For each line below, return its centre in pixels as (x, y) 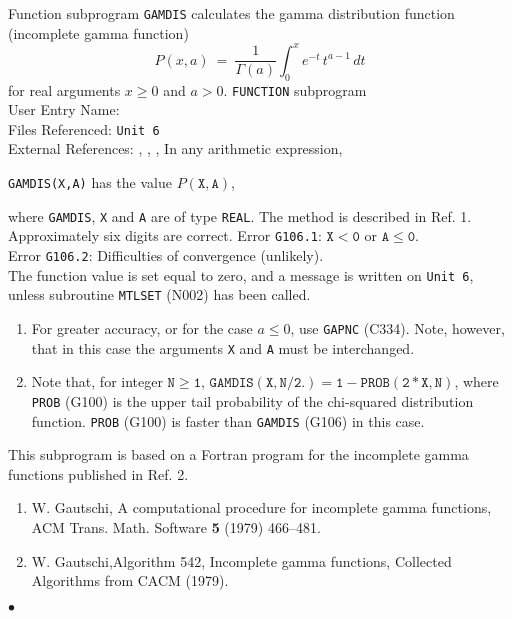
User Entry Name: (64, 109)
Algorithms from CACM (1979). (130, 580)
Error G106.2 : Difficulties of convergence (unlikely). (166, 255)
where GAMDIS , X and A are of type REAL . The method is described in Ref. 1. (240, 215)
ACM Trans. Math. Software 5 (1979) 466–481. (176, 526)
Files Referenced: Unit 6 (84, 128)
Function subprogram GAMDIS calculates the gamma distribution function (231, 13)
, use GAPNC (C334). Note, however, (397, 327)
